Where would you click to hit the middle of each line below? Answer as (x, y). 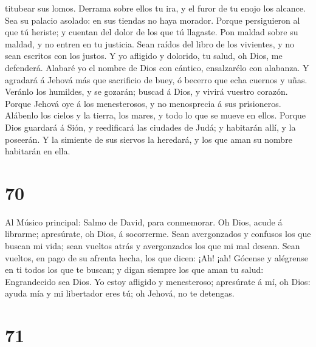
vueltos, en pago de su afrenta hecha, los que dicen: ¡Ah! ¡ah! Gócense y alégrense (157, 257)
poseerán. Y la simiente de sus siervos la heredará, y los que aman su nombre (149, 139)
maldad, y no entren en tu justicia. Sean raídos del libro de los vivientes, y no (150, 43)
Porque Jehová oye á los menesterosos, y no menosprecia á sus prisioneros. (143, 103)
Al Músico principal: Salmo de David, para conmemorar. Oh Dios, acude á (144, 222)
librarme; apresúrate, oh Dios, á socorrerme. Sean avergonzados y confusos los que (158, 234)
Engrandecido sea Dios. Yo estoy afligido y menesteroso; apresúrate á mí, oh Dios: (158, 281)
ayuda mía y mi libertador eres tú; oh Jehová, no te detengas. (120, 293)
